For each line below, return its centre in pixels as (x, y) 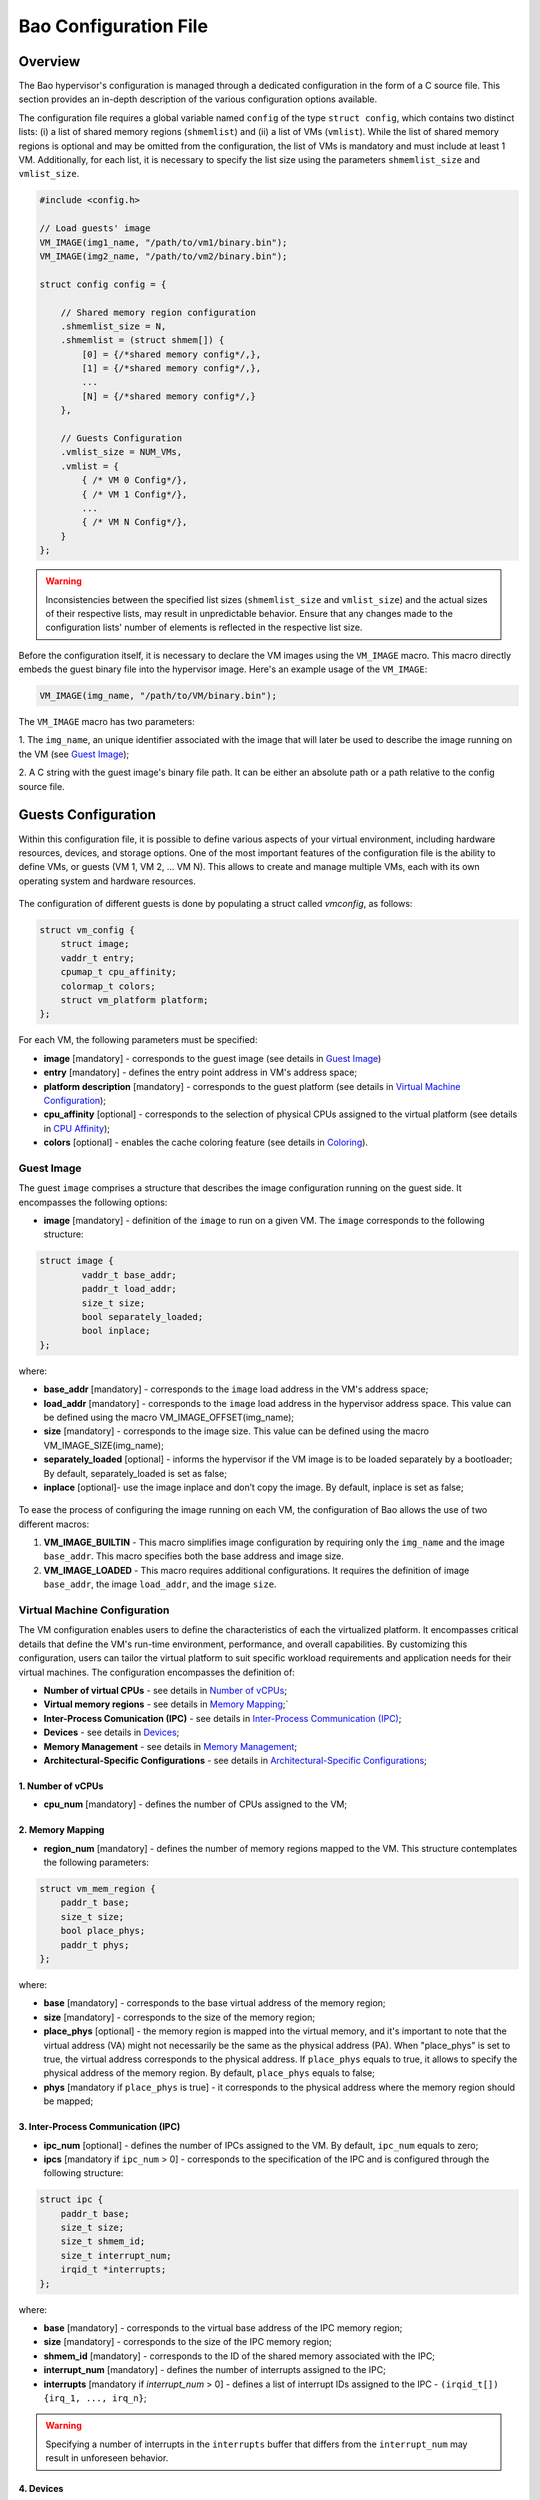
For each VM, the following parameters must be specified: (138, 1040)
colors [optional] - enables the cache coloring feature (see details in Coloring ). (206, 1142)
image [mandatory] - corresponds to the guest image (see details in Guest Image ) (212, 1058)
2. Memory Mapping (61, 1830)
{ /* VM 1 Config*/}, (134, 494)
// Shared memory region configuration (158, 312)
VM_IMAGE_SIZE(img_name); (103, 1445)
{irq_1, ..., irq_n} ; (95, 2397)
